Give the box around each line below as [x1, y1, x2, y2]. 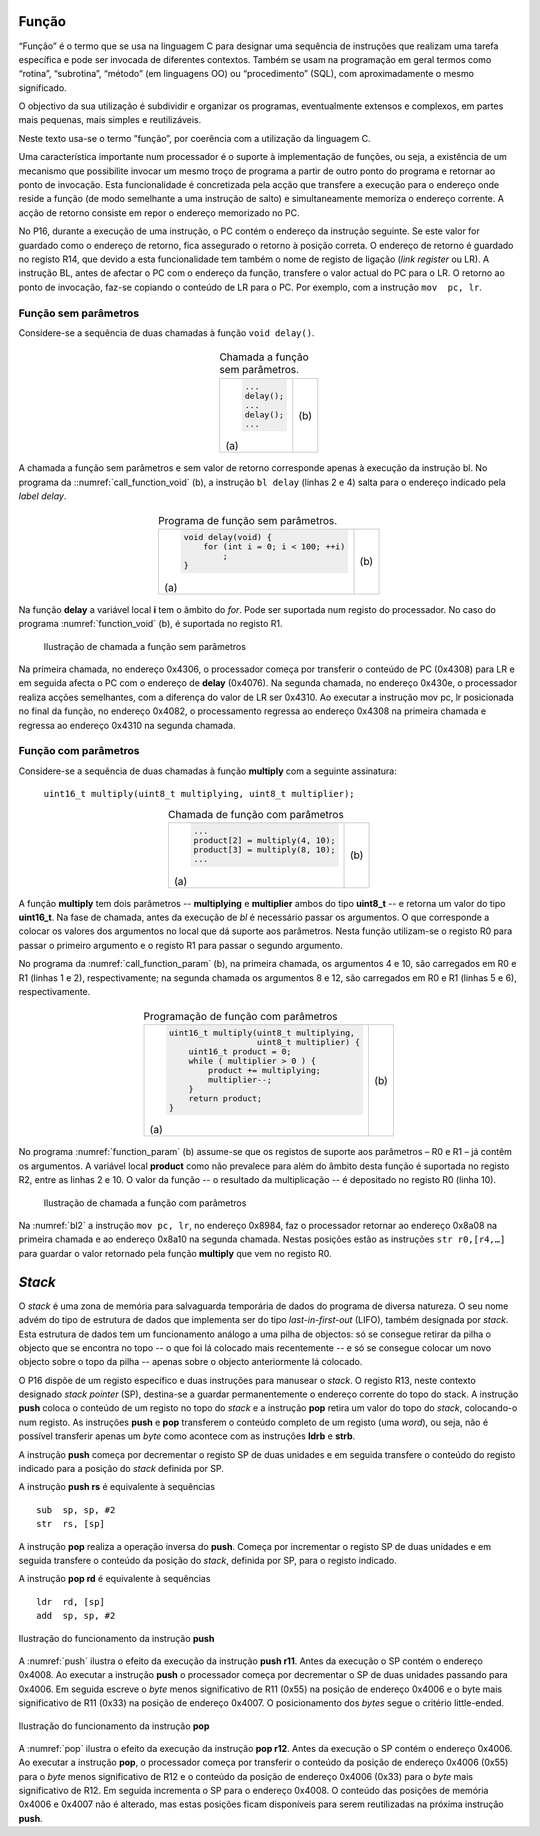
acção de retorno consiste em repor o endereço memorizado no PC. [18, 206, 300, 219]
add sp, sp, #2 [36, 1610, 116, 1622]
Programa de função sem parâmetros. [158, 513, 338, 527]
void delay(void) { [183, 531, 272, 542]
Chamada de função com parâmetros [168, 807, 344, 821]
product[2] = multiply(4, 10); [193, 835, 336, 845]
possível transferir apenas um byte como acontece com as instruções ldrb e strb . [18, 1430, 356, 1442]
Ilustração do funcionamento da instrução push [18, 1632, 215, 1644]
